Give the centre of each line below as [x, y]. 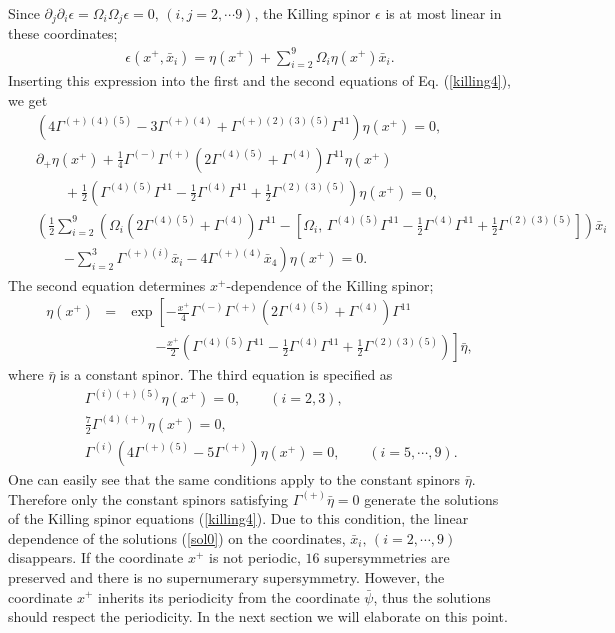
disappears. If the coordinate [96, 557]
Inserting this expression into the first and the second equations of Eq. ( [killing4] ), [259, 80]
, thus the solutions [432, 596]
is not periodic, [255, 557]
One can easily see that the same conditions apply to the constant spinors [234, 478]
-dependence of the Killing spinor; [330, 284]
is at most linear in [443, 13]
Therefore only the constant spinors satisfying [148, 498]
